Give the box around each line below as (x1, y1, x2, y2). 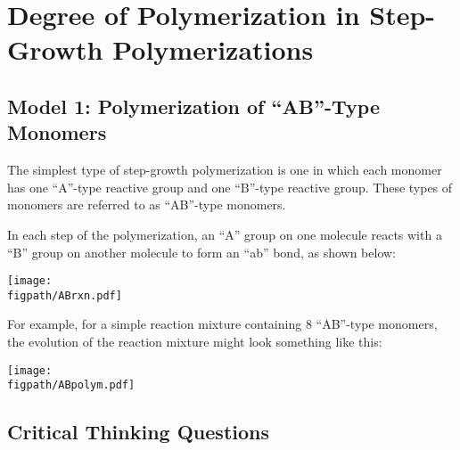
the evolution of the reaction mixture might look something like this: (7, 332, 382, 351)
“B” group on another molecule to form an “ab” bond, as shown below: (7, 242, 397, 261)
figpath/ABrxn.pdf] (7, 289, 122, 302)
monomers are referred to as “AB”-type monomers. (7, 195, 286, 214)
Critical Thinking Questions (7, 418, 269, 446)
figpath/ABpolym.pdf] (7, 379, 136, 392)
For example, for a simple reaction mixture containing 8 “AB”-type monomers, (7, 315, 438, 333)
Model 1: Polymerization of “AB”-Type (7, 92, 380, 119)
